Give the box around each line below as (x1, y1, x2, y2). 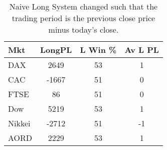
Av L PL (124, 44, 159, 55)
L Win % (80, 44, 117, 55)
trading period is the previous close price (12, 12, 155, 24)
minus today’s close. (48, 24, 119, 35)
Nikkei (8, 117, 31, 129)
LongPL (40, 44, 72, 55)
